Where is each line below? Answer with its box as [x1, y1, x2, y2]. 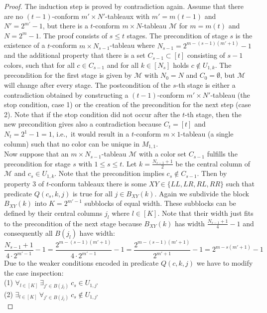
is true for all [72, 188, 113, 198]
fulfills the [207, 149, 238, 159]
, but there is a [42, 20, 88, 31]
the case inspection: [4, 267, 64, 278]
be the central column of [175, 158, 251, 168]
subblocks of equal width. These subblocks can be [84, 198, 236, 208]
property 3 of [4, 178, 44, 188]
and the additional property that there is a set [4, 50, 145, 60]
